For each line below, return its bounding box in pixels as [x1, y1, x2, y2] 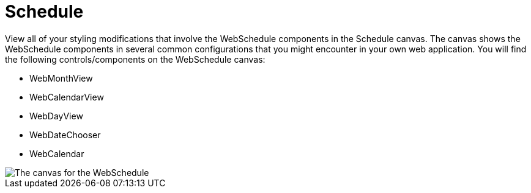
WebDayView [29, 110, 83, 121]
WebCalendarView [29, 91, 104, 102]
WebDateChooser [29, 129, 101, 140]
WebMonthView [29, 72, 93, 83]
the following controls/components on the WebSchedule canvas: [5, 54, 265, 65]
